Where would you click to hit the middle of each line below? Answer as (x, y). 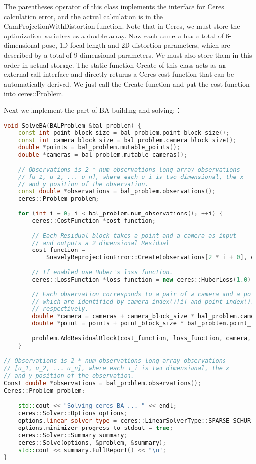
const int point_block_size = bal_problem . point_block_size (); (124, 133)
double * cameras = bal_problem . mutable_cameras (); (103, 155)
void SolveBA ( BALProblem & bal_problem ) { (73, 125)
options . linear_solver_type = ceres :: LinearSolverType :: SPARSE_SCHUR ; (136, 421)
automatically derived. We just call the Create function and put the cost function (127, 84)
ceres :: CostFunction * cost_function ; (94, 221)
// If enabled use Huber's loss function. (103, 272)
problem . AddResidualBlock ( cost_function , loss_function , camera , (142, 338)
